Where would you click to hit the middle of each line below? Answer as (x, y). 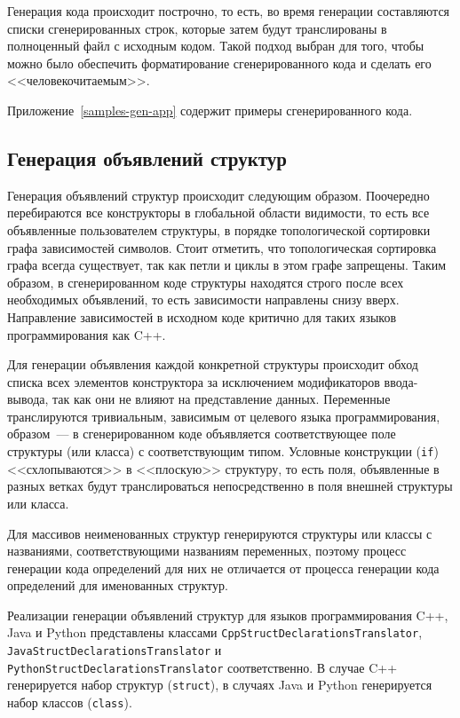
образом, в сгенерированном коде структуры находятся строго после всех (206, 282)
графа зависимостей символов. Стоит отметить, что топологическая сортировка (222, 247)
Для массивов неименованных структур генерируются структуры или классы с (220, 533)
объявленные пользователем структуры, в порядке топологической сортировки (219, 229)
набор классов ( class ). (70, 702)
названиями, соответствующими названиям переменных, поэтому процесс (207, 551)
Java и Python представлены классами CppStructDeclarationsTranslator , (215, 632)
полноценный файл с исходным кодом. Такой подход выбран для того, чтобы (216, 46)
